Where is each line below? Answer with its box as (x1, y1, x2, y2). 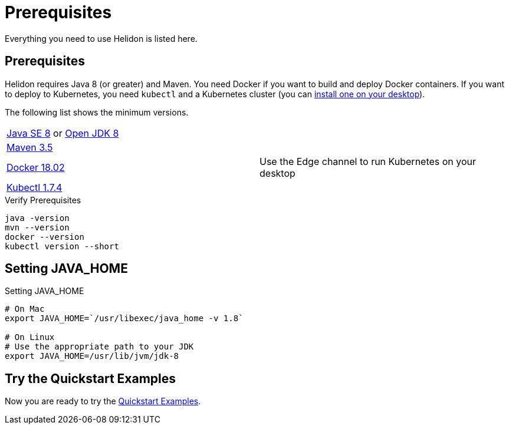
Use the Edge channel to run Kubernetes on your (260, 155, 477, 167)
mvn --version (5, 222, 70, 232)
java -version (5, 213, 70, 223)
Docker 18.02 (6, 161, 65, 173)
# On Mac (5, 304, 45, 314)
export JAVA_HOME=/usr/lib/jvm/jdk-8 (5, 351, 179, 361)
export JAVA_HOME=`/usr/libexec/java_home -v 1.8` (5, 313, 244, 324)
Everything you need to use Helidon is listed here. (5, 33, 198, 44)
